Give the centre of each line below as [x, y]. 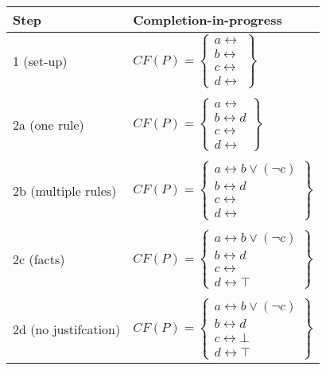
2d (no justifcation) [67, 329]
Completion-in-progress [208, 19]
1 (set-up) [40, 61]
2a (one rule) [49, 124]
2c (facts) [39, 259]
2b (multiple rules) [65, 190]
